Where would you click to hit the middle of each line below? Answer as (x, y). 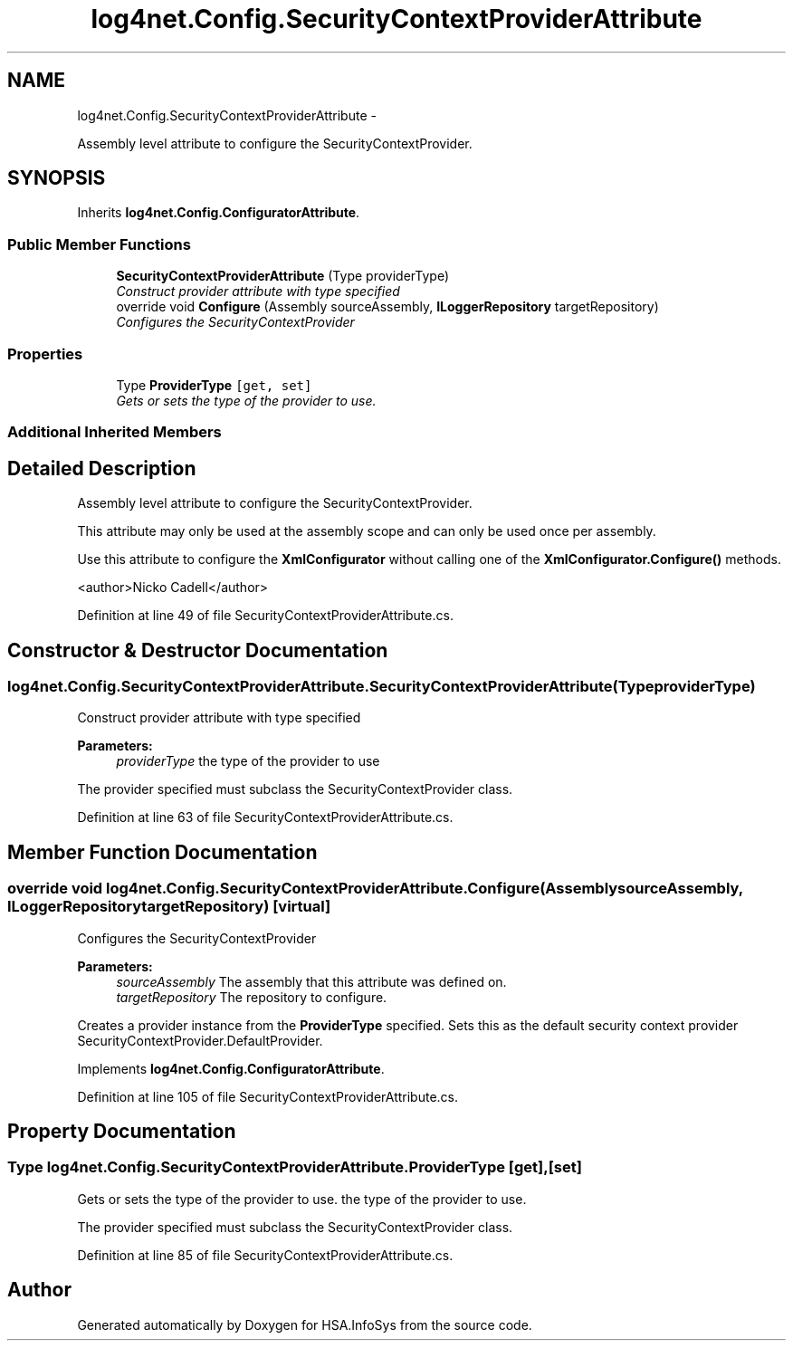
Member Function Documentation (162, 852)
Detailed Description (102, 468)
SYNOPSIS (57, 178)
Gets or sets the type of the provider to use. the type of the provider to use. (302, 1199)
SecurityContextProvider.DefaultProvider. (200, 1040)
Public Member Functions (99, 244)
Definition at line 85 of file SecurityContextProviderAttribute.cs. (265, 1255)
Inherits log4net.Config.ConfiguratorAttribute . (219, 213)
